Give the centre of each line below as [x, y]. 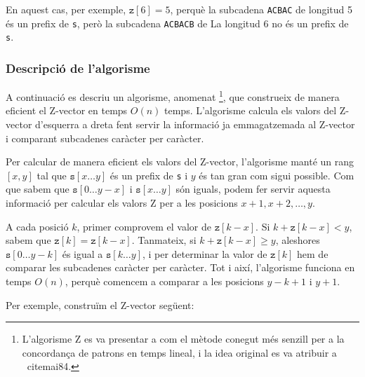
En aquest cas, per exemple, [66, 9]
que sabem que [38, 189]
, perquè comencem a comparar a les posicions [164, 281]
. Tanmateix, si [164, 240]
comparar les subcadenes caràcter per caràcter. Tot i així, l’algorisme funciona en [180, 267]
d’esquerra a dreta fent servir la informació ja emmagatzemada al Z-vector [195, 124]
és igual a [82, 253]
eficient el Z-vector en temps [67, 110]
